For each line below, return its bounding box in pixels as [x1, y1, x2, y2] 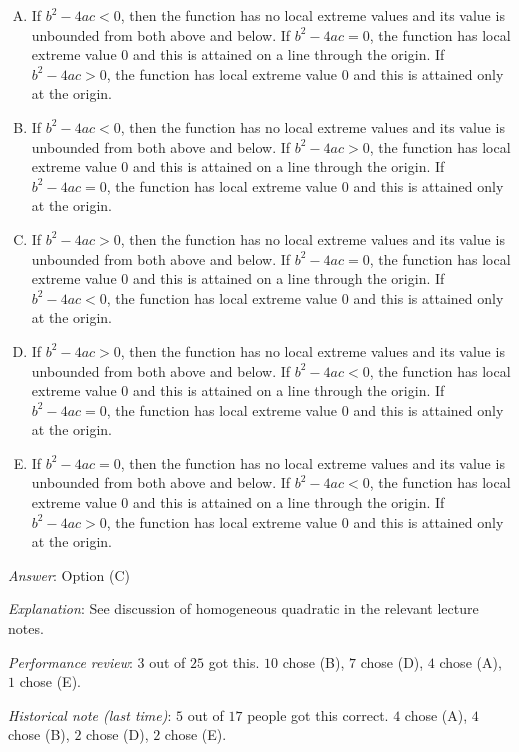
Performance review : [8, 651, 133, 672]
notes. [8, 618, 44, 639]
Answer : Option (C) [8, 564, 130, 585]
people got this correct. [247, 704, 389, 725]
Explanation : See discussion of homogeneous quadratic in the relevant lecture [8, 598, 479, 619]
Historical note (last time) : [8, 704, 172, 725]
